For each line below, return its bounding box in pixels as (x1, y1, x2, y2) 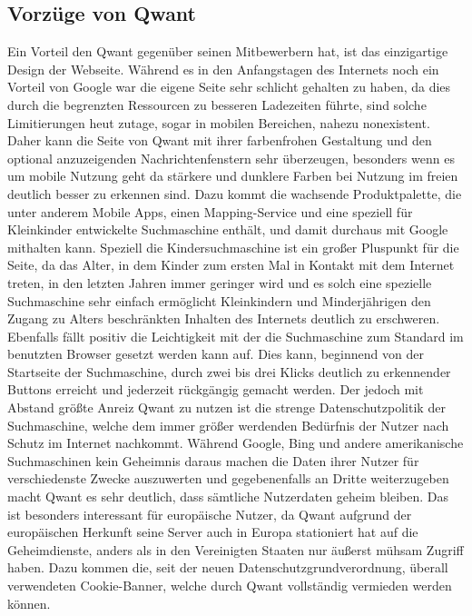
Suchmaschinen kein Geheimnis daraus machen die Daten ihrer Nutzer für (7, 451, 419, 470)
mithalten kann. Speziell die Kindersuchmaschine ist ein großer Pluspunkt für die (7, 237, 459, 256)
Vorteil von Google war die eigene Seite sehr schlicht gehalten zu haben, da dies (7, 77, 451, 96)
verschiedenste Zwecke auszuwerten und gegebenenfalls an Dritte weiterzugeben (7, 469, 449, 488)
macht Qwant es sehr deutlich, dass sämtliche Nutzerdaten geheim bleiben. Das (7, 487, 449, 506)
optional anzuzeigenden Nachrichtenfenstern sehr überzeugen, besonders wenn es (7, 148, 455, 167)
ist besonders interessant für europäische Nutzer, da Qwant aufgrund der (7, 504, 412, 523)
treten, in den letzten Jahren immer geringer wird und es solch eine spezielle (7, 273, 432, 292)
